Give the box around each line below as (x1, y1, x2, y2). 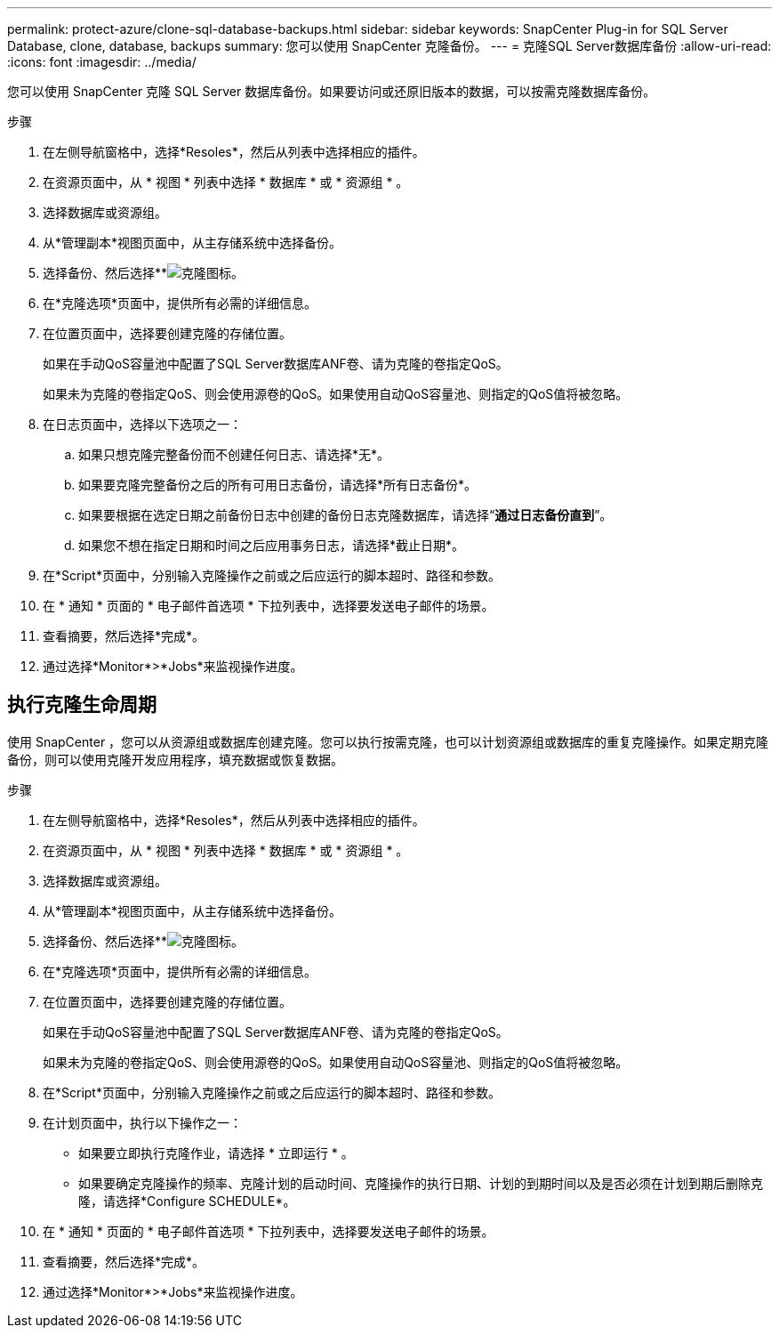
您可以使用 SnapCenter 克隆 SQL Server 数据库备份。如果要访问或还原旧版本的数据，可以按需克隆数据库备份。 (7, 84, 656, 99)
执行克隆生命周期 (7, 693, 157, 716)
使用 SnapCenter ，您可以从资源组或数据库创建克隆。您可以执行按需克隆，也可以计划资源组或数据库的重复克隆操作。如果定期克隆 (7, 733, 769, 749)
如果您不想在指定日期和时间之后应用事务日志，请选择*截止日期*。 (78, 538, 465, 553)
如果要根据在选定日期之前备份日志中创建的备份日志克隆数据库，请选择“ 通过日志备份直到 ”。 (78, 507, 613, 522)
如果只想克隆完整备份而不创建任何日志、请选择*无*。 (78, 447, 390, 462)
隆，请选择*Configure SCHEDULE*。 (78, 1193, 296, 1209)
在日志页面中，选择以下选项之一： (43, 417, 242, 432)
